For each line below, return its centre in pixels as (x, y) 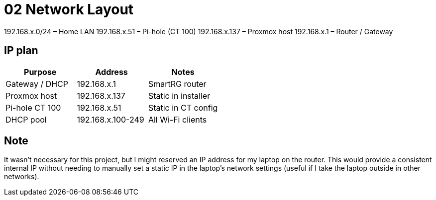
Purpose (40, 72)
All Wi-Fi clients (177, 119)
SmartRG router (177, 84)
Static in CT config (183, 107)
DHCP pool (26, 119)
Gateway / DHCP (37, 84)
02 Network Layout (69, 9)
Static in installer (179, 96)
